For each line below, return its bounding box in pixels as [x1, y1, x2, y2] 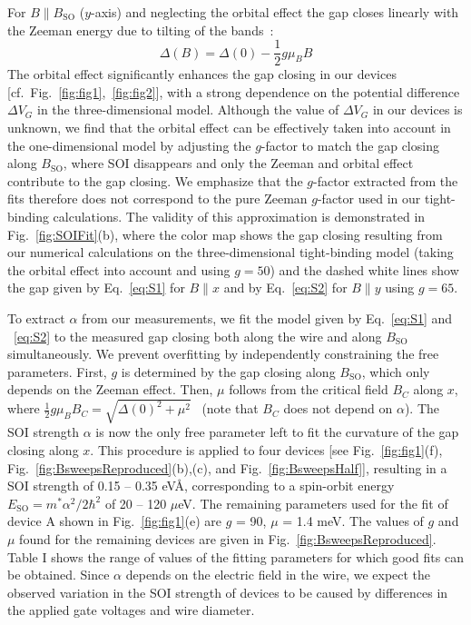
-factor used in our [317, 189, 421, 208]
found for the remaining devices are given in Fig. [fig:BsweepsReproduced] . [19, 530, 437, 549]
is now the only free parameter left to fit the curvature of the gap [95, 422, 459, 441]
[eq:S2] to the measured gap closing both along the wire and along [14, 326, 382, 345]
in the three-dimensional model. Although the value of [36, 100, 339, 119]
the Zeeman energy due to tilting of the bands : [7, 20, 274, 39]
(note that [201, 399, 259, 418]
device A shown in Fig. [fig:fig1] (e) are [7, 511, 221, 531]
